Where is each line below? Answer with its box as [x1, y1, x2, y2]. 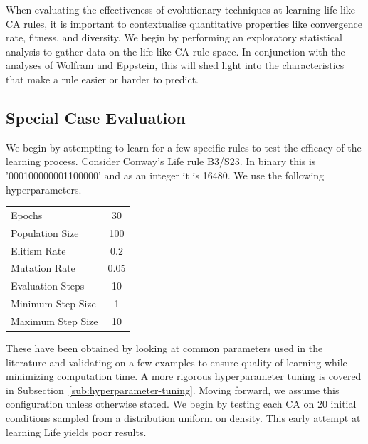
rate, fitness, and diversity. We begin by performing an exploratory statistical [6, 30, 342, 45]
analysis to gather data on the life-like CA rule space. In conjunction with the [6, 43, 345, 58]
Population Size [11, 225, 79, 240]
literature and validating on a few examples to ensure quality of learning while [6, 354, 347, 369]
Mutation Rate [11, 260, 75, 275]
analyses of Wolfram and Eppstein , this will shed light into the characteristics [6, 58, 345, 73]
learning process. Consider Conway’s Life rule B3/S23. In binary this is [6, 154, 316, 169]
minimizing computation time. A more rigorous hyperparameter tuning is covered [6, 369, 362, 384]
